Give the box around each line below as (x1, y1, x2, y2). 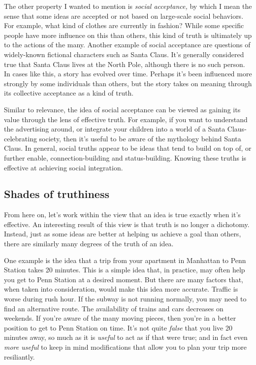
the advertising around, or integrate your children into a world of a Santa (4, 124, 225, 134)
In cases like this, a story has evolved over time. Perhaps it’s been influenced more (4, 68, 252, 79)
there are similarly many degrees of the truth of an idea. (4, 238, 174, 249)
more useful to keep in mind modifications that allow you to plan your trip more (4, 342, 247, 352)
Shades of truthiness (4, 186, 109, 201)
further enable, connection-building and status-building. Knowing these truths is (4, 152, 247, 163)
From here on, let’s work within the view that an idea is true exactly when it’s (4, 209, 241, 220)
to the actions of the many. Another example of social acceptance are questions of (4, 39, 251, 50)
